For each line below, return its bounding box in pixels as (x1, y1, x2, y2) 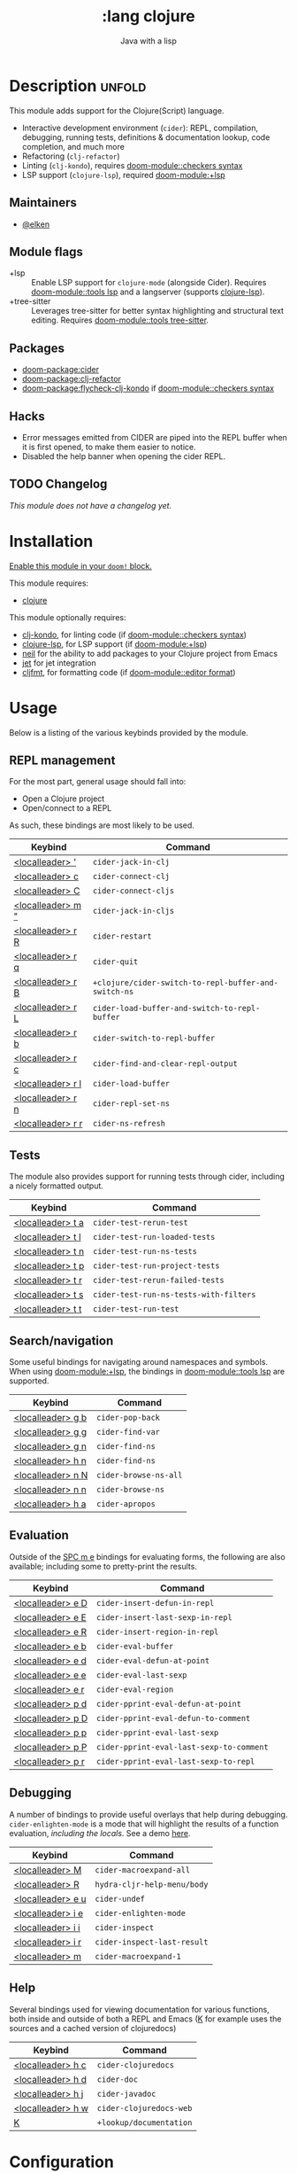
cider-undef (95, 1894, 146, 1904)
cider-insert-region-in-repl (95, 1626, 219, 1637)
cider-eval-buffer (95, 1641, 174, 1651)
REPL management (9, 753, 116, 768)
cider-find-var (95, 1427, 161, 1437)
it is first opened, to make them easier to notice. (21, 441, 196, 452)
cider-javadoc (96, 2089, 156, 2099)
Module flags (9, 244, 84, 259)
